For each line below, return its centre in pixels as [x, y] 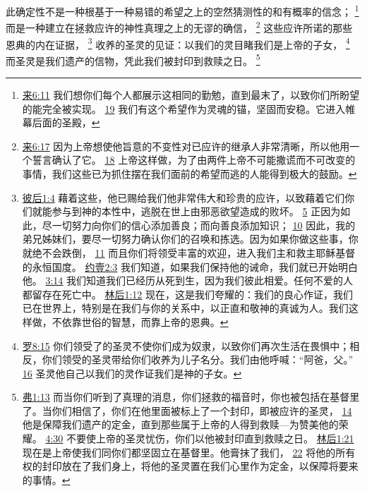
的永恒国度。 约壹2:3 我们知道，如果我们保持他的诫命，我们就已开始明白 [190, 266]
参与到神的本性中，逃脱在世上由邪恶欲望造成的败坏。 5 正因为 [196, 211]
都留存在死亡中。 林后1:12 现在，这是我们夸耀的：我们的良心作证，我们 [188, 294]
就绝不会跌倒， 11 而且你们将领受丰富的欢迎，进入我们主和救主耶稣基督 [189, 252]
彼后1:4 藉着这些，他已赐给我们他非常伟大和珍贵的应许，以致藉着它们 [183, 197]
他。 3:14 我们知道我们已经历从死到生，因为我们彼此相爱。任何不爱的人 [188, 280]
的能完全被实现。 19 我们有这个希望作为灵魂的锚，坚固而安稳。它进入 [184, 108]
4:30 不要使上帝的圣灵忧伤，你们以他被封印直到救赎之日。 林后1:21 [200, 438]
